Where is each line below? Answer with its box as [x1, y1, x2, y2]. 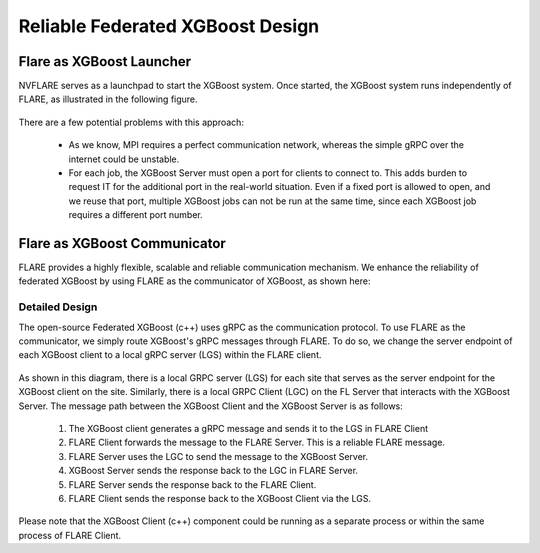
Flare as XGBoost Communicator [18, 235, 227, 252]
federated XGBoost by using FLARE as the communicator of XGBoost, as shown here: [18, 275, 371, 287]
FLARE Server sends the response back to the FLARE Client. [68, 478, 317, 490]
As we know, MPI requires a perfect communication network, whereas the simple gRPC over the [68, 139, 465, 151]
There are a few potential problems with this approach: [18, 116, 245, 128]
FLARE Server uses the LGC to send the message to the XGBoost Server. [68, 450, 369, 462]
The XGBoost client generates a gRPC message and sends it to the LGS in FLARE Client [68, 422, 429, 434]
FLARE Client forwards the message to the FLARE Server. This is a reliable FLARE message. [68, 436, 445, 449]
